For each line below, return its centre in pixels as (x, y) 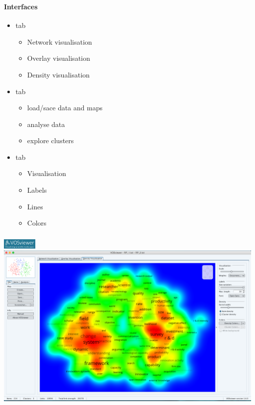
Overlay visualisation (59, 58)
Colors (37, 223)
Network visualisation (60, 41)
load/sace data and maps (65, 108)
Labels (37, 190)
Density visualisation (58, 74)
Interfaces (21, 6)
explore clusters (51, 140)
